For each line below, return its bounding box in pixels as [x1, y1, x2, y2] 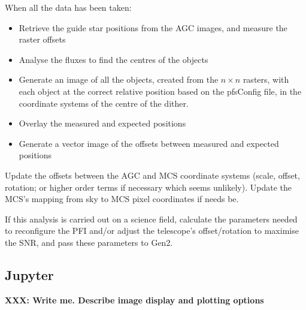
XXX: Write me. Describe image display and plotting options [5, 293, 264, 306]
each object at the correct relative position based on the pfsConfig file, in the [19, 85, 302, 97]
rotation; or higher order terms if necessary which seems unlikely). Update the [5, 180, 292, 193]
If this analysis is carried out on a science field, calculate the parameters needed [5, 212, 298, 225]
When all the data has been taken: [5, 1, 132, 13]
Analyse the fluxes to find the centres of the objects [19, 53, 208, 65]
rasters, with [243, 73, 289, 86]
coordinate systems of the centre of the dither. [19, 97, 189, 109]
